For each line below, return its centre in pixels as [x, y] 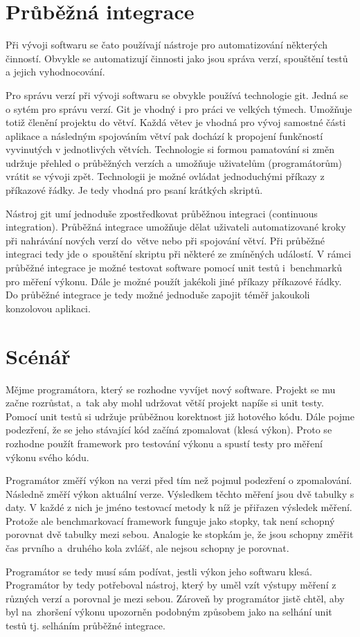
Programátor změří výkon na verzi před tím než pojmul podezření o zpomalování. [179, 480]
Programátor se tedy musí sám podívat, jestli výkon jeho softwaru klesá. [159, 571]
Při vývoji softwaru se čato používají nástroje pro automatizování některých [166, 45]
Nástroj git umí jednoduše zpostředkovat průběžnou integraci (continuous [162, 213]
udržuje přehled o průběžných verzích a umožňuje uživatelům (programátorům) [174, 162]
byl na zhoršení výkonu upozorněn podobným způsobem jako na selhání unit [169, 612]
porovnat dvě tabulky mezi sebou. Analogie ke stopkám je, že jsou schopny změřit [180, 534]
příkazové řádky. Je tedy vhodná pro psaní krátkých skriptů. [134, 190]
